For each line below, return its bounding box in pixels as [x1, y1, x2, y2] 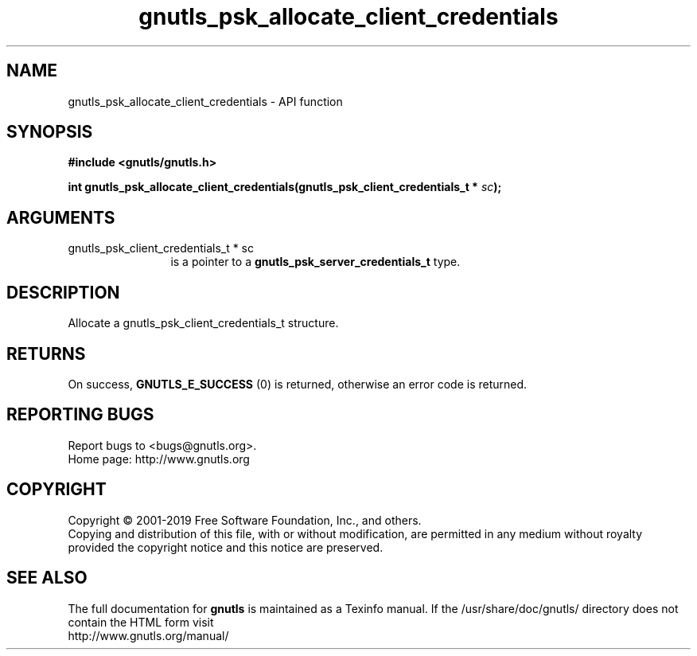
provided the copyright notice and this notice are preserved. [68, 540, 384, 554]
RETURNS [6, 343, 86, 364]
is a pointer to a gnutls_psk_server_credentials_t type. [170, 255, 461, 269]
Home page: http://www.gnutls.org [68, 451, 250, 466]
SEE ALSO [6, 568, 88, 588]
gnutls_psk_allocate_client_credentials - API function [68, 94, 343, 108]
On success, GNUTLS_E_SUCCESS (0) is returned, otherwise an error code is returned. [68, 377, 528, 391]
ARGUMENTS [6, 207, 115, 228]
